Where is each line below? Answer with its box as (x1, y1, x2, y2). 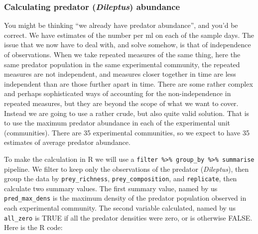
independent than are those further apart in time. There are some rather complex (4, 78, 253, 89)
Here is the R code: (4, 222, 63, 233)
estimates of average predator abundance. (4, 137, 130, 147)
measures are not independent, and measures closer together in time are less (4, 69, 236, 79)
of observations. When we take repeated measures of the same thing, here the (4, 49, 241, 59)
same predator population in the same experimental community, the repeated (4, 59, 240, 69)
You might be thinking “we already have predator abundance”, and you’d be (4, 20, 238, 30)
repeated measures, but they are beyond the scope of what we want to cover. (4, 98, 239, 108)
